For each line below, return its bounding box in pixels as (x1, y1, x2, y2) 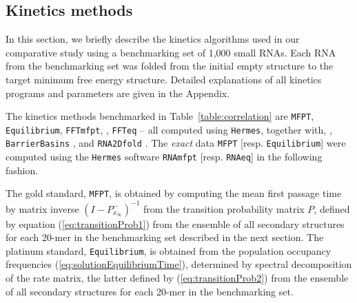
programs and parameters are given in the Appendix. (6, 85, 230, 100)
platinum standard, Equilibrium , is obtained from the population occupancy (6, 243, 331, 258)
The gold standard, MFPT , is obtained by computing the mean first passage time (6, 186, 342, 200)
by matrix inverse (6, 201, 79, 216)
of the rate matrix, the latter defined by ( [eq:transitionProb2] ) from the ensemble (6, 270, 349, 284)
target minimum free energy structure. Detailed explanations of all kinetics (6, 72, 322, 86)
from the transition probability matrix (143, 201, 305, 216)
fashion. (6, 163, 39, 177)
